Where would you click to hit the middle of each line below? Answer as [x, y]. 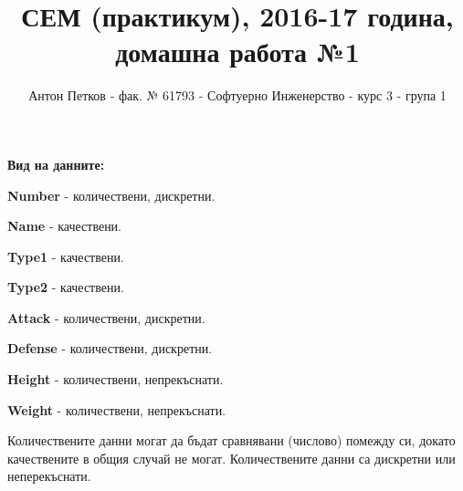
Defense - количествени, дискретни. [110, 348]
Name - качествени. [65, 226]
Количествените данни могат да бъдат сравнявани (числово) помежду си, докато [231, 440]
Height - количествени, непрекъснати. [116, 379]
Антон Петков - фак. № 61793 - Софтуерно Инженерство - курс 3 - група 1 [237, 95]
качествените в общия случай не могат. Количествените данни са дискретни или [231, 458]
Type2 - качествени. [66, 287]
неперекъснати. [49, 476]
